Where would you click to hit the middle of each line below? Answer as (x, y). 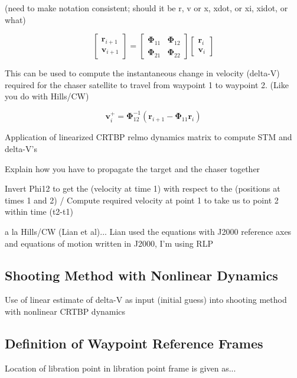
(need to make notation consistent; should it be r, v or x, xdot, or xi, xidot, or (146, 8)
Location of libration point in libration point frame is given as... (120, 368)
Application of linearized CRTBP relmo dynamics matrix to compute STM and (148, 137)
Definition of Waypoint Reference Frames (134, 343)
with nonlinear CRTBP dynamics (65, 311)
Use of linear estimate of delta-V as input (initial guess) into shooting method (146, 300)
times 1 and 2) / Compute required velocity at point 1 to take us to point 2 (142, 200)
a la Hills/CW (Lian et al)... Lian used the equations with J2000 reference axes (148, 232)
